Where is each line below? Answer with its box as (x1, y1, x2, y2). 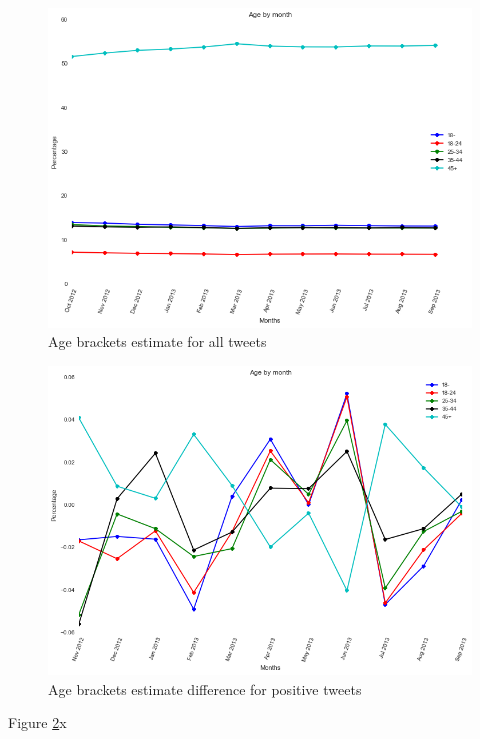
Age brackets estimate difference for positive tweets (48, 678, 362, 699)
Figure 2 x (8, 712, 67, 733)
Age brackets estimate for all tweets (48, 331, 267, 352)
